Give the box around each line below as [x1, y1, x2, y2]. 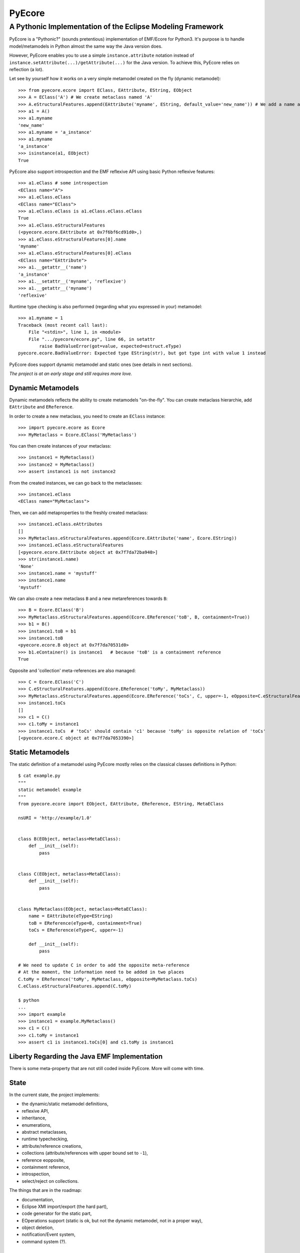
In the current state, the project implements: [9, 1092, 100, 1098]
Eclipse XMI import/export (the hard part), [21, 1203, 108, 1209]
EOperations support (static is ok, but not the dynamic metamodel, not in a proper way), [21, 1217, 202, 1223]
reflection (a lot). [9, 66, 43, 72]
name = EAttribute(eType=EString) [28, 913, 113, 919]
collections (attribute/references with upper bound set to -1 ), [21, 1150, 148, 1156]
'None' [18, 563, 34, 569]
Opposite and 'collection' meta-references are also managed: [9, 667, 136, 674]
